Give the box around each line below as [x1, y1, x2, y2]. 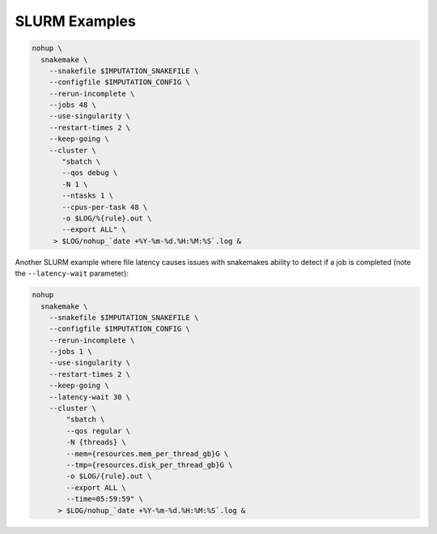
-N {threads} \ [66, 438, 127, 447]
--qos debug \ [62, 169, 118, 177]
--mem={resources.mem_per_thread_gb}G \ [66, 449, 229, 458]
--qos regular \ [66, 426, 131, 435]
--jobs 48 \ [49, 100, 97, 109]
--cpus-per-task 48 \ [62, 203, 148, 211]
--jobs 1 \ [49, 347, 92, 357]
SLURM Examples [15, 12, 137, 30]
